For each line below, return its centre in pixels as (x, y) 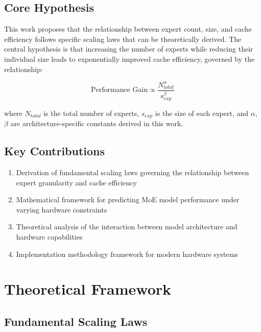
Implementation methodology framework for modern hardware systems (127, 254)
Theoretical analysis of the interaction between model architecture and (127, 227)
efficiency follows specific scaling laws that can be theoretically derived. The (123, 39)
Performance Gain (120, 90)
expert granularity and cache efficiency (76, 182)
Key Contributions (55, 151)
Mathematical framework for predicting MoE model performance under (128, 199)
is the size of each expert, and (202, 113)
